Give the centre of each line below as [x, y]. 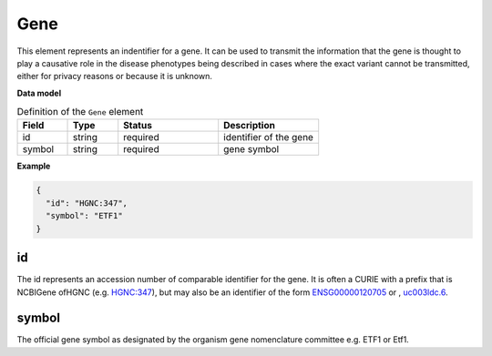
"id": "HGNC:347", [87, 203]
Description [249, 126]
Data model [39, 93]
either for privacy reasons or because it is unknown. [115, 76]
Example [34, 166]
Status [138, 126]
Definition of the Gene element [80, 112]
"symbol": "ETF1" [84, 216]
